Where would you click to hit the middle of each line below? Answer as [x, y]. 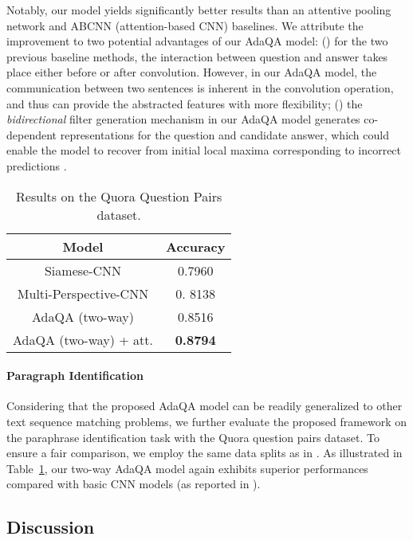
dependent [32, 134]
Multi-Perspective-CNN [83, 293]
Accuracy [196, 246]
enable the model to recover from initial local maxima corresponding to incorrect [204, 150]
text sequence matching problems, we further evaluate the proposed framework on [207, 421]
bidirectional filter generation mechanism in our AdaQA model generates [183, 119]
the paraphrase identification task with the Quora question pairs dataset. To [193, 437]
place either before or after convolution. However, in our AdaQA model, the [192, 72]
